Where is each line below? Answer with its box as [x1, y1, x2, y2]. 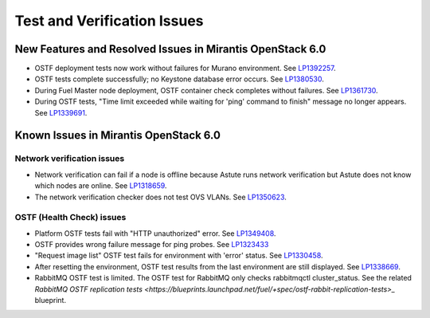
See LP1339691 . [34, 108, 88, 117]
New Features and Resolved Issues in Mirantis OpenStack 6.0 [14, 42, 326, 56]
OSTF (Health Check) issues [14, 212, 127, 223]
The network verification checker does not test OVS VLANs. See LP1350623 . [34, 192, 287, 202]
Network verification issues [14, 153, 125, 164]
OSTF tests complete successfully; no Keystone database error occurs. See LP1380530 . [34, 74, 324, 84]
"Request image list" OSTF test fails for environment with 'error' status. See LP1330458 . [34, 251, 323, 261]
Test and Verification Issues [14, 12, 204, 29]
